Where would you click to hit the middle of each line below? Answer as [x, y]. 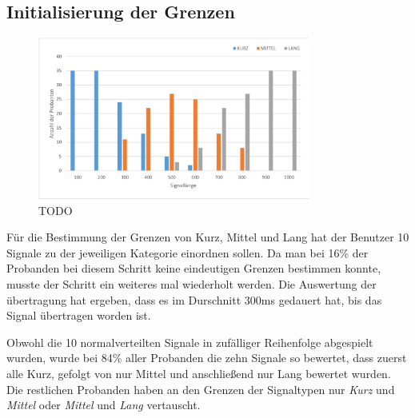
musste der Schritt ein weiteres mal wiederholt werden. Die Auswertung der [192, 283]
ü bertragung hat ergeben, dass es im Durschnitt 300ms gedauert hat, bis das [194, 299]
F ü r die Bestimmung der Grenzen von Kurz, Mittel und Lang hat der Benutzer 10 [208, 237]
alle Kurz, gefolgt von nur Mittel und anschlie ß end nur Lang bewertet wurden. [199, 373]
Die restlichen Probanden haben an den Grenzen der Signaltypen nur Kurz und [201, 389]
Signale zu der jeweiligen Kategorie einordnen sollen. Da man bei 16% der [188, 252]
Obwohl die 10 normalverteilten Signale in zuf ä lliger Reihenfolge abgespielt [190, 342]
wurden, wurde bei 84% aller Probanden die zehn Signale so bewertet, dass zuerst [207, 358]
